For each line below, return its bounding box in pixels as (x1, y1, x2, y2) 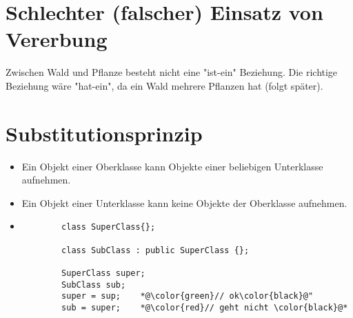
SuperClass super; (61, 268, 145, 279)
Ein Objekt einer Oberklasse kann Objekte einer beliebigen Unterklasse (21, 159, 323, 173)
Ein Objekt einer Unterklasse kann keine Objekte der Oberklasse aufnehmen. (21, 195, 347, 210)
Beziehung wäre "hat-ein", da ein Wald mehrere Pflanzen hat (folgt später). (6, 78, 323, 92)
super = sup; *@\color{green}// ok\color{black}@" (61, 291, 314, 301)
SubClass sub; (61, 279, 126, 290)
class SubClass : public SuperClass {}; (61, 245, 250, 255)
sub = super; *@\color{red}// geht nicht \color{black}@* (61, 303, 348, 312)
